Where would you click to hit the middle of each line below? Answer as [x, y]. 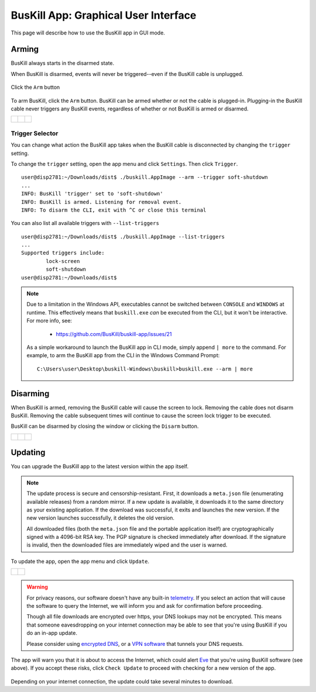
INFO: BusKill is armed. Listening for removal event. [102, 202]
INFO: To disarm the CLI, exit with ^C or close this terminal [114, 210]
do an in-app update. [52, 633]
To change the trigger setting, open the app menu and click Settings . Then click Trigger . [124, 164]
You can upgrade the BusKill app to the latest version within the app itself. [100, 466]
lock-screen [63, 261]
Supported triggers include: [63, 253]
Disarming [30, 394]
